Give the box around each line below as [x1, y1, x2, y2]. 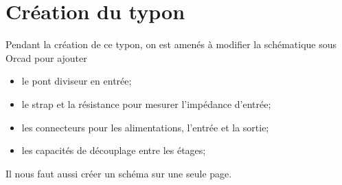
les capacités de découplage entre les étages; [21, 143, 206, 157]
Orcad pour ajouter [5, 50, 87, 65]
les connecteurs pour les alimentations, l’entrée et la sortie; [21, 120, 269, 134]
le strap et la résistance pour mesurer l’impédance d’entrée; [21, 96, 271, 111]
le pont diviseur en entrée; [21, 74, 132, 88]
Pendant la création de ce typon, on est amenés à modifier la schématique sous [5, 37, 337, 52]
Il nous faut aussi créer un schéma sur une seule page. [5, 166, 232, 180]
